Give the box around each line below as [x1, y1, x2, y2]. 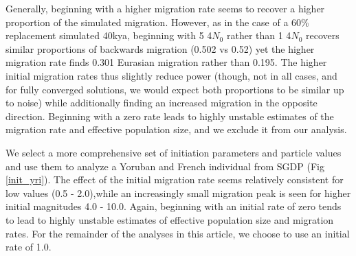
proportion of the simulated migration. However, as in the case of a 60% [5, 14, 309, 29]
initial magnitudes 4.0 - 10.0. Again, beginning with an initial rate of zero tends [5, 199, 342, 213]
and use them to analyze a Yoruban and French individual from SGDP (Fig [5, 159, 324, 173]
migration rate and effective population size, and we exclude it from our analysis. [5, 122, 347, 137]
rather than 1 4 [226, 28, 291, 43]
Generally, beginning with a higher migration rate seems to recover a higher [5, 1, 325, 15]
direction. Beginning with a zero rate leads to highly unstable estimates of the [5, 108, 334, 123]
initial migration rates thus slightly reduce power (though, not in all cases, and [5, 68, 337, 82]
